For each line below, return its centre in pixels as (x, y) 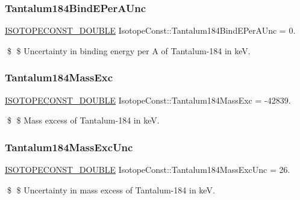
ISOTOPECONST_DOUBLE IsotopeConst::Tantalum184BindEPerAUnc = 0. (150, 30)
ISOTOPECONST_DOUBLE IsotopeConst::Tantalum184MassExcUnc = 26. (148, 170)
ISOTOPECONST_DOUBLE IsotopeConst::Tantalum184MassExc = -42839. (148, 100)
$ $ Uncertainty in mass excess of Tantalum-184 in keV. (111, 189)
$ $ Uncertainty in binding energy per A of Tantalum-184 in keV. (129, 50)
